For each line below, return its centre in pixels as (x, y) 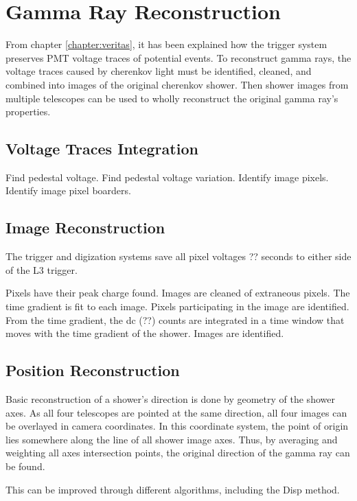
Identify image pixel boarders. (68, 190)
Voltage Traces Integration (102, 149)
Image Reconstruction (85, 228)
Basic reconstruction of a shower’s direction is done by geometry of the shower (170, 399)
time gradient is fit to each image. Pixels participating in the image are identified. (177, 306)
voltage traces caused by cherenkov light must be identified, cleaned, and (159, 71)
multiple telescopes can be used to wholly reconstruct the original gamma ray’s (172, 98)
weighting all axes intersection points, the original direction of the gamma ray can (178, 453)
